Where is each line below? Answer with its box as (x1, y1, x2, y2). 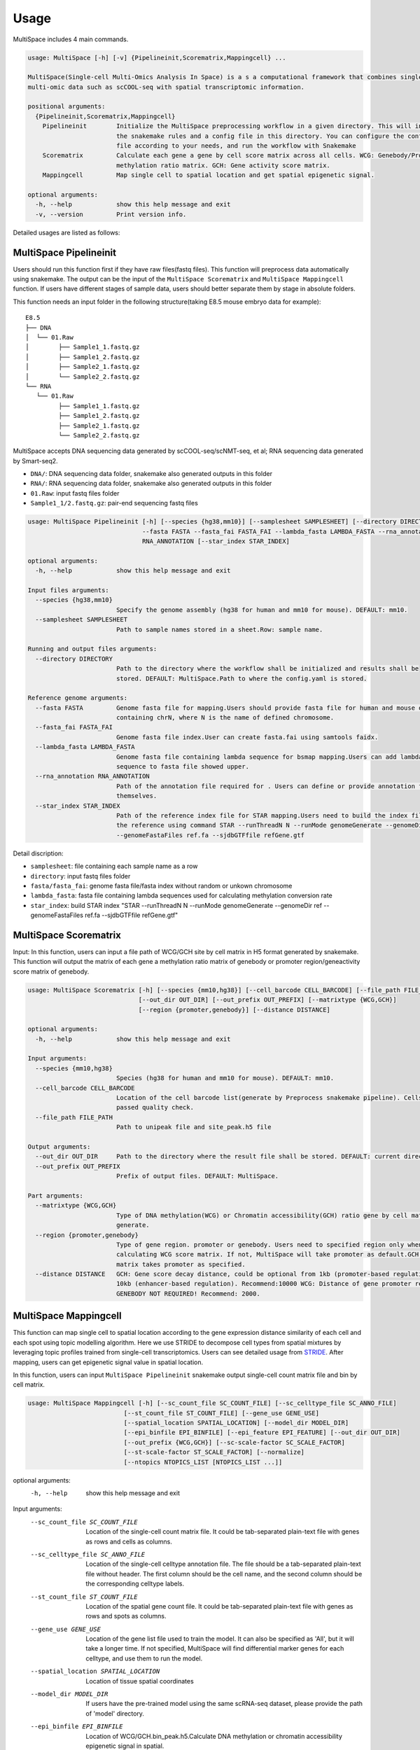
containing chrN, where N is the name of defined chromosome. (115, 714, 335, 722)
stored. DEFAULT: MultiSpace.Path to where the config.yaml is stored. (115, 674, 367, 682)
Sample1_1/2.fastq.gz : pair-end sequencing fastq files (30, 499, 199, 507)
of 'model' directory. (85, 1709, 145, 1718)
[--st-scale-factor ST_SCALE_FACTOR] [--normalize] (123, 1448, 304, 1456)
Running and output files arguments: (27, 645, 157, 653)
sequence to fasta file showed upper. (115, 763, 250, 771)
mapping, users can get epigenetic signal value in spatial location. (13, 1358, 204, 1366)
